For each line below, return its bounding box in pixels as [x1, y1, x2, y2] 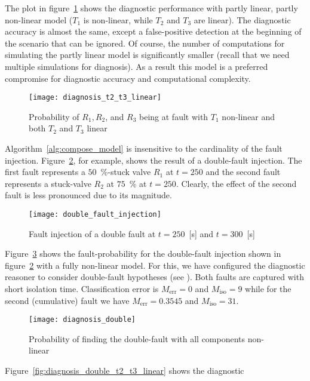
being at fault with [139, 110, 208, 122]
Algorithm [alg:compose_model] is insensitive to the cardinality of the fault [5, 142, 283, 154]
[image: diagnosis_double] [29, 315, 136, 324]
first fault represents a [5, 165, 85, 178]
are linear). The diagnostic [194, 13, 291, 26]
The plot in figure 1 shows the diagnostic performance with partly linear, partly [5, 2, 298, 14]
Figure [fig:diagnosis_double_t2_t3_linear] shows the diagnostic [5, 364, 244, 377]
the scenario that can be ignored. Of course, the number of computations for [5, 36, 285, 49]
